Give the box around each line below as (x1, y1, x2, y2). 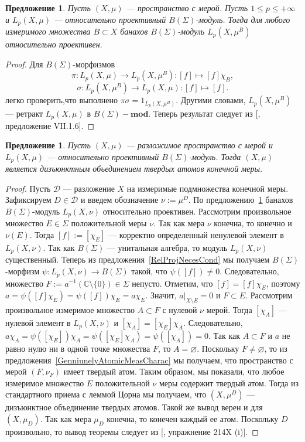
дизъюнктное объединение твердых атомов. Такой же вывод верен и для (5, 401, 263, 413)
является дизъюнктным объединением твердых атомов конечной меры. (5, 162, 263, 175)
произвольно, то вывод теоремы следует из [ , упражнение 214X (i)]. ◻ (5, 426, 259, 438)
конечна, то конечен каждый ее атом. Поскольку (107, 413, 279, 425)
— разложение (63, 182, 115, 194)
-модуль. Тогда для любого (196, 13, 290, 25)
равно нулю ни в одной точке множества (5, 342, 150, 355)
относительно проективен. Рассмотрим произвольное (102, 205, 292, 217)
